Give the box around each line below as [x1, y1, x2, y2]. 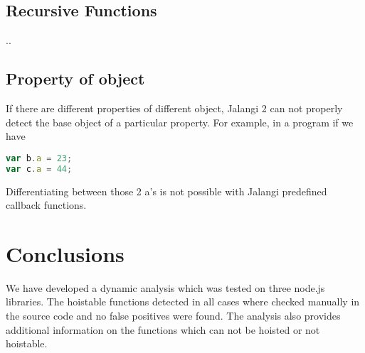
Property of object [6, 67, 145, 89]
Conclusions [6, 239, 125, 268]
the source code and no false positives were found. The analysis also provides [6, 308, 341, 323]
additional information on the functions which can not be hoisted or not [6, 322, 320, 337]
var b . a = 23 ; [6, 153, 73, 163]
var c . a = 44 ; [6, 163, 73, 174]
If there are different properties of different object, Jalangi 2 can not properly [6, 101, 343, 115]
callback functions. [6, 197, 87, 212]
